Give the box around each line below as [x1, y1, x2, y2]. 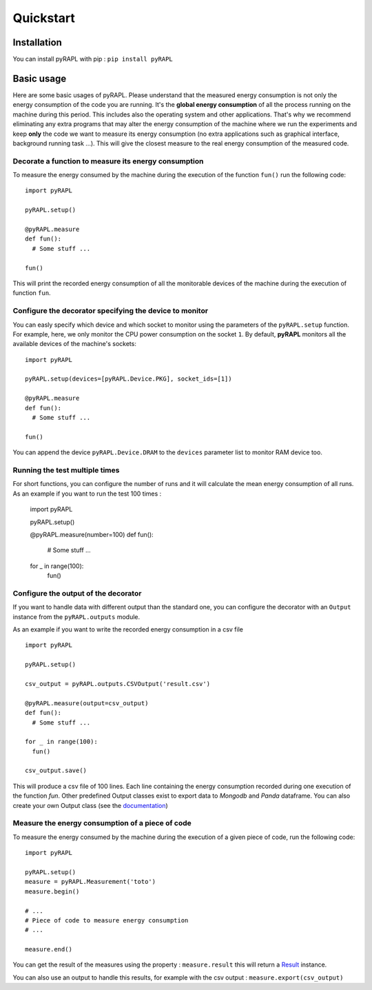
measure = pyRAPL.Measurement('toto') [25, 878, 156, 886]
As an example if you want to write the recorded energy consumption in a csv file [12, 625, 244, 634]
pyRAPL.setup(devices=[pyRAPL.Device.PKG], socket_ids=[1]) [25, 375, 232, 383]
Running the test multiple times [12, 465, 120, 475]
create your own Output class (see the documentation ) [12, 801, 168, 809]
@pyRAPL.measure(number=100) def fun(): [30, 530, 154, 538]
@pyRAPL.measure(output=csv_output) [25, 699, 149, 707]
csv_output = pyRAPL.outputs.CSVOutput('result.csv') [25, 680, 210, 687]
